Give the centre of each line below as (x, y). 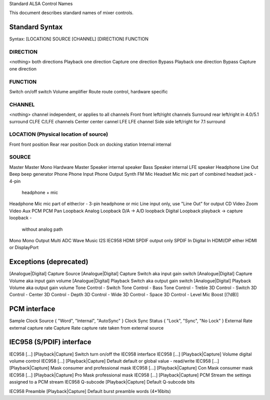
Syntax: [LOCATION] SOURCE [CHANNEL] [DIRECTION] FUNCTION (79, 39)
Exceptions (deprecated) (49, 262)
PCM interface (32, 309)
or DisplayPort (24, 248)
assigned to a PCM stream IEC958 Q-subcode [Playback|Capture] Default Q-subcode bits (102, 382)
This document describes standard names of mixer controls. (71, 13)
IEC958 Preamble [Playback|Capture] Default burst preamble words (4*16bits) (90, 391)
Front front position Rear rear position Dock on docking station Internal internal (90, 144)
